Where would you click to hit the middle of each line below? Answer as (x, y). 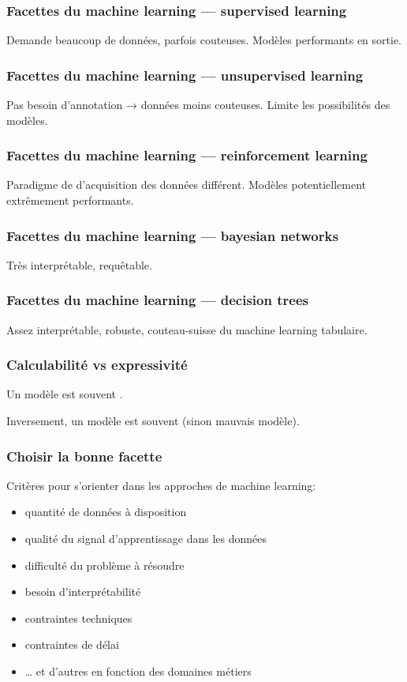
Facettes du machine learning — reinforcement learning (187, 155)
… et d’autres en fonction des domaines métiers (138, 671)
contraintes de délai (72, 644)
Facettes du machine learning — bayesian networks (172, 235)
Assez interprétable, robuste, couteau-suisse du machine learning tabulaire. (187, 329)
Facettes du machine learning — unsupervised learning (185, 75)
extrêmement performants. (70, 200)
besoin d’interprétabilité (83, 592)
